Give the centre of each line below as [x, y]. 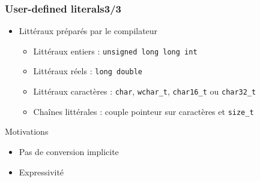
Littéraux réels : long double [88, 71]
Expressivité [41, 172]
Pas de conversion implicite [69, 152]
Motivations [27, 131]
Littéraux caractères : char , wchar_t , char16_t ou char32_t [145, 91]
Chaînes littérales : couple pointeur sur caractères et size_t [144, 111]
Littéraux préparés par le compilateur [88, 31]
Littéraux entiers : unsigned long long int [115, 51]
